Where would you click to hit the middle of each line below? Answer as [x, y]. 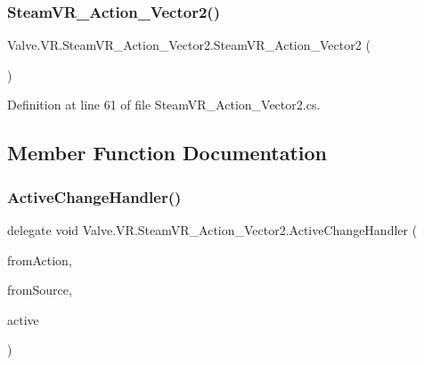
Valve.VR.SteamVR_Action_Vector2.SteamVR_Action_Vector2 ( [189, 45]
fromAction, [40, 260]
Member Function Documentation [167, 153]
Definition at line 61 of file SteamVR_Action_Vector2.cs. [164, 105]
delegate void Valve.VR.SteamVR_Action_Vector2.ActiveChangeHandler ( [212, 230]
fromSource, [40, 290]
